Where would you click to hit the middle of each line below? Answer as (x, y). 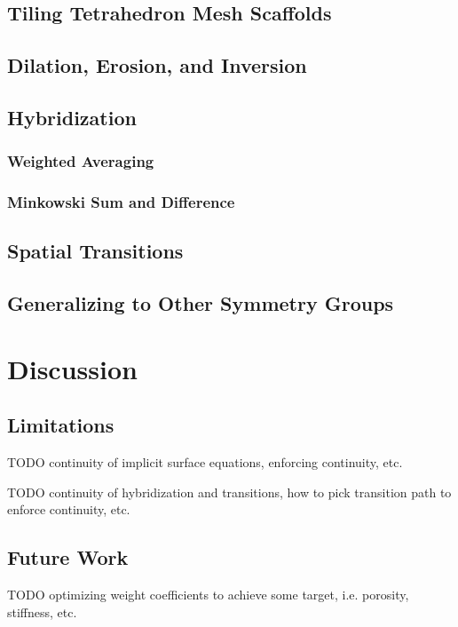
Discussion (72, 368)
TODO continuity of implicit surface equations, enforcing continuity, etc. (205, 462)
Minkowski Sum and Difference (121, 202)
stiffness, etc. (42, 611)
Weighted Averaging (81, 161)
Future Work (68, 557)
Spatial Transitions (95, 251)
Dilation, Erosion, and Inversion (157, 65)
